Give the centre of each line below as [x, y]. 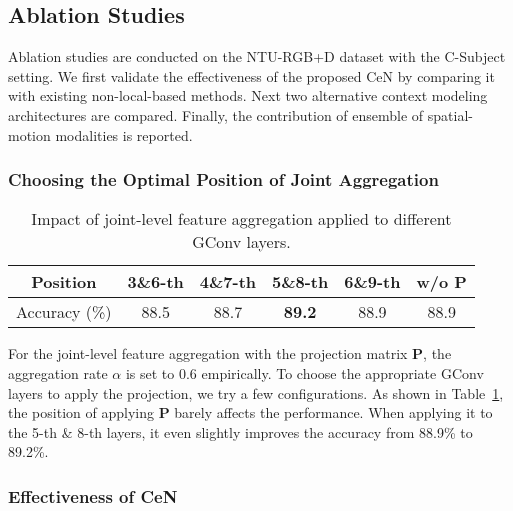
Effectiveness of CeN [93, 495]
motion [29, 134]
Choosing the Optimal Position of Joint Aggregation [223, 179]
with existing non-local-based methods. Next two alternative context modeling [248, 95]
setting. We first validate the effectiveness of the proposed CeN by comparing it [251, 75]
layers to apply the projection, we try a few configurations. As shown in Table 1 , [256, 392]
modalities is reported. [124, 134]
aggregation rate [58, 372]
